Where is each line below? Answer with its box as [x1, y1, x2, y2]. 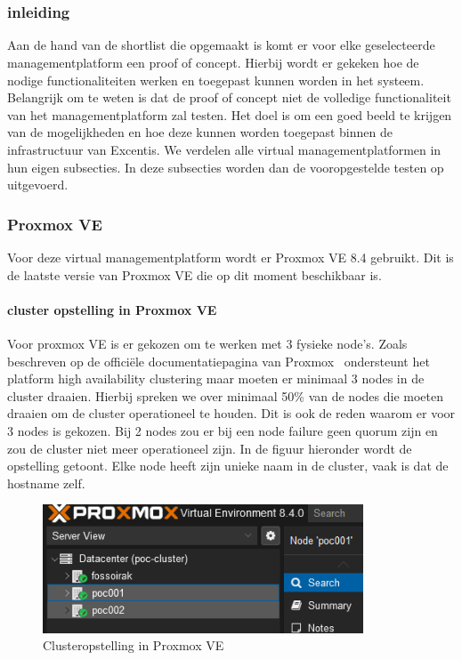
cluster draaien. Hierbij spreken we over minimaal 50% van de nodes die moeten [7, 386, 443, 405]
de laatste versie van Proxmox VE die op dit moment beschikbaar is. [7, 265, 382, 284]
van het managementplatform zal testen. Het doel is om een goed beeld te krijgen [7, 105, 452, 124]
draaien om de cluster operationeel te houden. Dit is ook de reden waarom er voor [7, 404, 456, 423]
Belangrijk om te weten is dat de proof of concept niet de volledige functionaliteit [7, 88, 451, 107]
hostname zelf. [7, 473, 85, 492]
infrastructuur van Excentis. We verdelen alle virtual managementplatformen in [7, 141, 442, 159]
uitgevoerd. [7, 175, 69, 194]
